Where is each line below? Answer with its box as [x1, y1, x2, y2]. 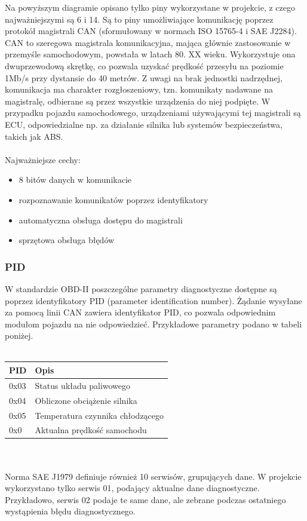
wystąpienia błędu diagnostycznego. [5, 505, 136, 517]
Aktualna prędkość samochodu [35, 424, 147, 436]
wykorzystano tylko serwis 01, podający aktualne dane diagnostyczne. [5, 482, 260, 494]
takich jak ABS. [5, 130, 63, 142]
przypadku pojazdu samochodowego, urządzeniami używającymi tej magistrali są [5, 106, 301, 119]
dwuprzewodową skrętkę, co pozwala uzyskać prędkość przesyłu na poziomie [5, 59, 284, 72]
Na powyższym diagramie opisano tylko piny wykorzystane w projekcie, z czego [5, 1, 296, 13]
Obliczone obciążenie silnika [35, 394, 137, 406]
